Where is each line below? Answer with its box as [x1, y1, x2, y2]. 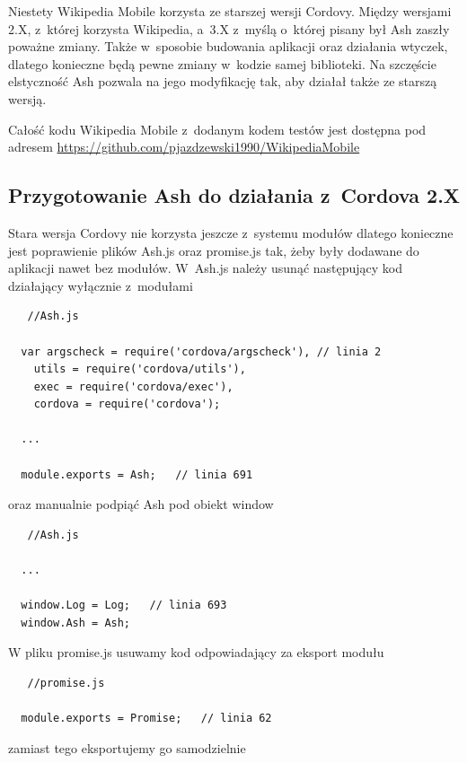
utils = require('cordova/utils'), [33, 363, 246, 376]
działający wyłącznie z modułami [8, 276, 193, 294]
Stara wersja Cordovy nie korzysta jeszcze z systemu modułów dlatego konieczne [8, 223, 454, 241]
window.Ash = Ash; [21, 616, 131, 629]
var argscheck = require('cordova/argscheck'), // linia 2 [21, 345, 382, 358]
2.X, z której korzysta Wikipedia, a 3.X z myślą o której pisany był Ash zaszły [8, 19, 450, 38]
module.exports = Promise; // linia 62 [21, 712, 272, 725]
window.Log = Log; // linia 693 [21, 599, 227, 612]
